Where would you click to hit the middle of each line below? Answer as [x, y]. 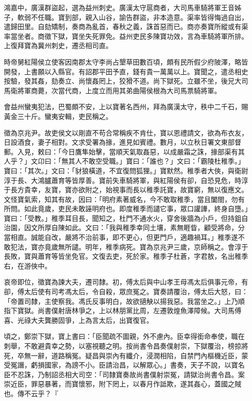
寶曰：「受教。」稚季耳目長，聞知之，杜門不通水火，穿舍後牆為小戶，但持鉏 [123, 218]
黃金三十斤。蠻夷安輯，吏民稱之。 [58, 116]
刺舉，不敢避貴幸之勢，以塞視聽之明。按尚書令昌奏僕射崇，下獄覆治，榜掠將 [126, 346]
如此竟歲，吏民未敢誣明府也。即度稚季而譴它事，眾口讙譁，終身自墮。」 [136, 209]
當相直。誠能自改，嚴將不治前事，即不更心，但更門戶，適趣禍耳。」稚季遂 [121, 237]
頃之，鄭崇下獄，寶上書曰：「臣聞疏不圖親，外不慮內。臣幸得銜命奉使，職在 [124, 336]
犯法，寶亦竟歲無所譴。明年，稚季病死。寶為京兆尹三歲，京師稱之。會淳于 [129, 246]
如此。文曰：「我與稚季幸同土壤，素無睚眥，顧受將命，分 [155, 227]
